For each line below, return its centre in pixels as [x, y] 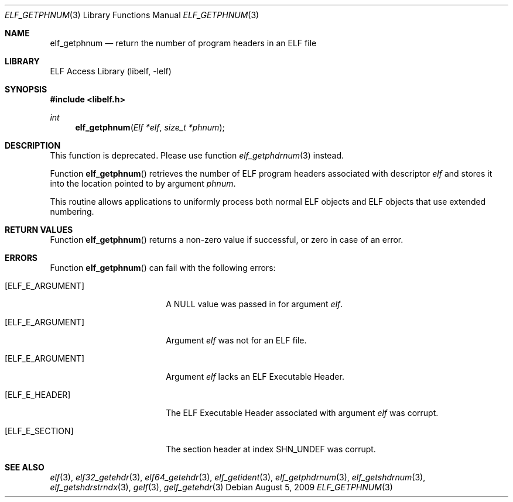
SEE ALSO [25, 467]
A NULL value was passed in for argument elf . [254, 304]
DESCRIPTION [33, 145]
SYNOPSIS [26, 89]
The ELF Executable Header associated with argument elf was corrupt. [302, 413]
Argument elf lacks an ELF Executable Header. [255, 376]
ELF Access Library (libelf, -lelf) [111, 71]
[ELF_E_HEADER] [38, 395]
